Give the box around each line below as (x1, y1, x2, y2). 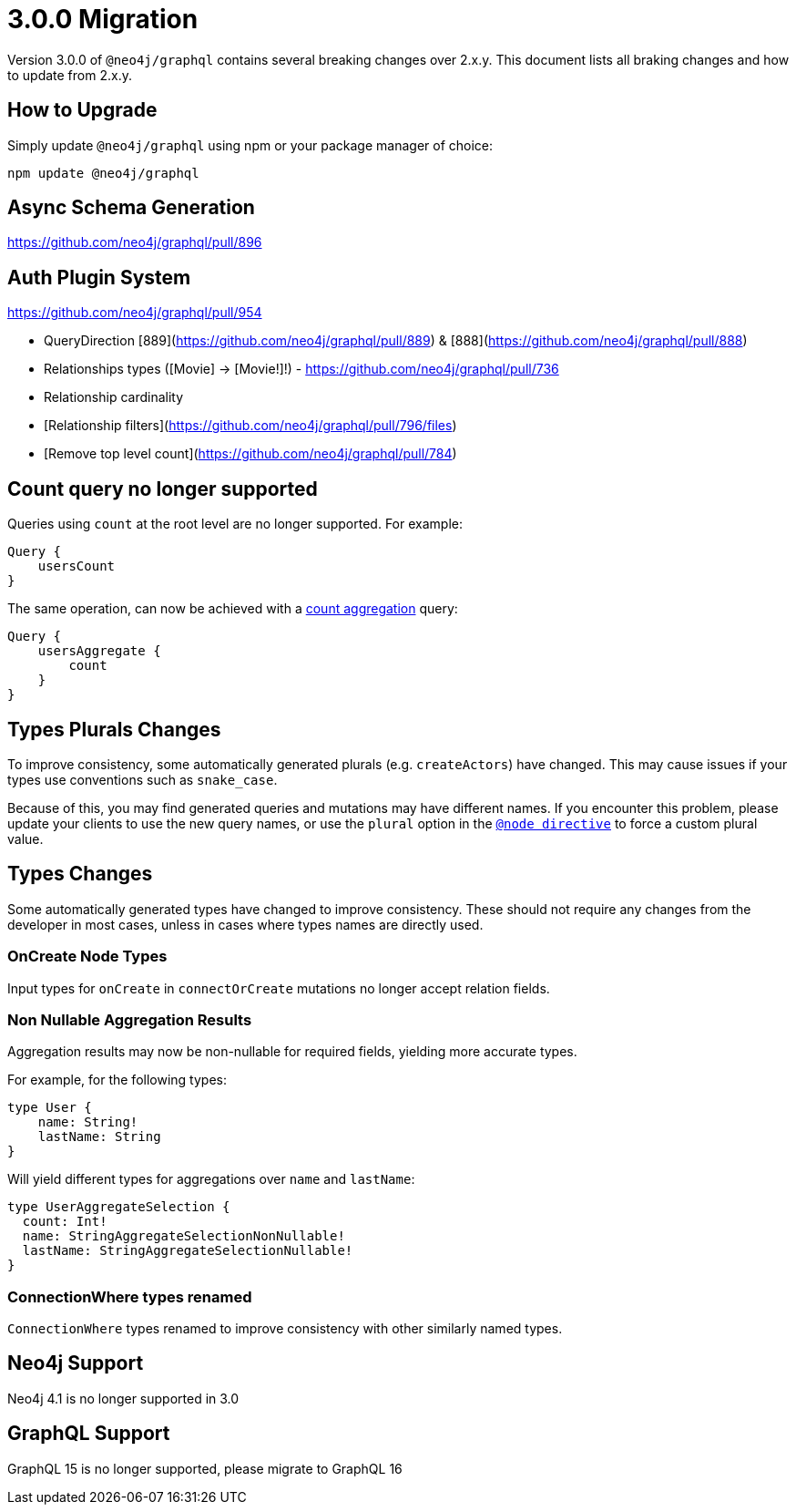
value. (7, 830, 44, 847)
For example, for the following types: (7, 1072, 227, 1088)
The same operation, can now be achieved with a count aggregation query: (7, 601, 458, 617)
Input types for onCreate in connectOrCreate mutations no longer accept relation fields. (7, 980, 550, 996)
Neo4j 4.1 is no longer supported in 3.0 (7, 1390, 240, 1406)
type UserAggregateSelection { (7, 1199, 230, 1215)
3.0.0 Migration (7, 4, 199, 35)
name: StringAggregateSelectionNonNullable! (22, 1229, 345, 1244)
